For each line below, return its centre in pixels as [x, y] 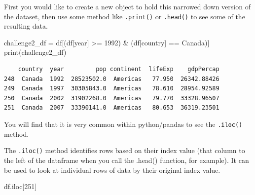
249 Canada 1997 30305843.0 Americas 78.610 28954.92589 [112, 89]
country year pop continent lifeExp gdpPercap [119, 69]
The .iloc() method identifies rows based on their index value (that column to [125, 150]
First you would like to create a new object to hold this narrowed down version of [127, 6]
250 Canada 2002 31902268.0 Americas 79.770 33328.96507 [112, 98]
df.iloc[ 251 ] [20, 186]
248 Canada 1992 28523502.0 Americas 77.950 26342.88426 [112, 79]
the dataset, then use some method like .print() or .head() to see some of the [125, 16]
